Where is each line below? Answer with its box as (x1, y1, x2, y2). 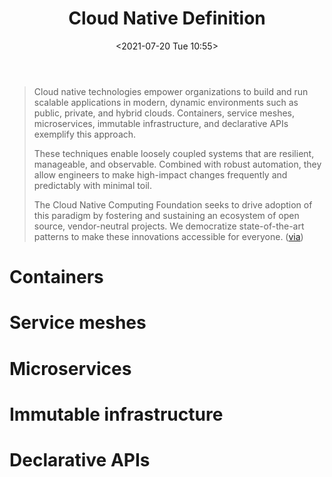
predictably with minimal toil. (33, 179, 152, 191)
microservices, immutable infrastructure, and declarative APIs (33, 117, 289, 129)
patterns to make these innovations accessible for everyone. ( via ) (33, 230, 304, 242)
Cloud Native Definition (68, 7, 266, 30)
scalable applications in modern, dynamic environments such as (33, 96, 299, 108)
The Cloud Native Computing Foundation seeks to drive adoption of (33, 198, 313, 211)
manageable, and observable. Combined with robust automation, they (33, 158, 322, 170)
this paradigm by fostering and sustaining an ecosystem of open (33, 209, 300, 221)
